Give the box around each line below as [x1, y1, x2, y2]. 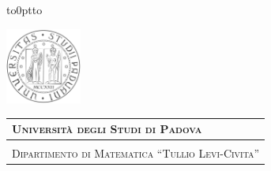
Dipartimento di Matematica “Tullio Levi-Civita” [12, 145, 260, 162]
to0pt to [6, 2, 43, 17]
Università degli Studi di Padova [12, 121, 202, 137]
